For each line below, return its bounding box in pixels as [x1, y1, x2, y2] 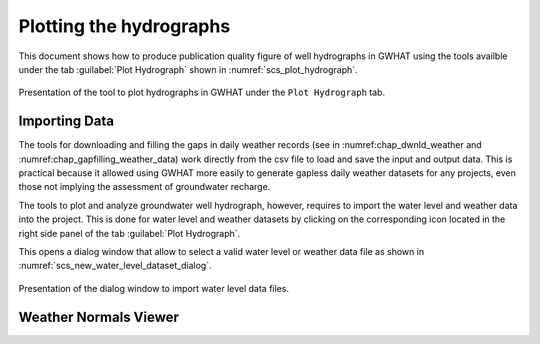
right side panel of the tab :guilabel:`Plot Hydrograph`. [18, 227, 241, 239]
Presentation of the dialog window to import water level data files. [18, 282, 290, 294]
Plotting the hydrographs [18, 15, 231, 37]
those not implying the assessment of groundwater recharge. [18, 181, 271, 193]
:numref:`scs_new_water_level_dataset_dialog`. [18, 260, 212, 272]
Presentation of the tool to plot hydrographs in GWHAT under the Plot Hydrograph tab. [18, 86, 385, 99]
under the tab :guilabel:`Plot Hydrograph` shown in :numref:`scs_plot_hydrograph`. [18, 63, 359, 75]
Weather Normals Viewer [18, 308, 180, 325]
